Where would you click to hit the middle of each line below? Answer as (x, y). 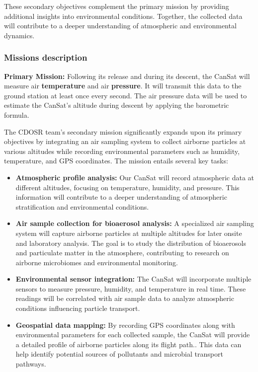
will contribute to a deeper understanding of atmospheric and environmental (120, 26)
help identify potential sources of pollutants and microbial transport (119, 354)
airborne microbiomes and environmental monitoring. (97, 262)
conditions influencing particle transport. (78, 308)
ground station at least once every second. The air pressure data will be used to (126, 95)
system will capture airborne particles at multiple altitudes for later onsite (129, 233)
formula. (17, 114)
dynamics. (19, 35)
